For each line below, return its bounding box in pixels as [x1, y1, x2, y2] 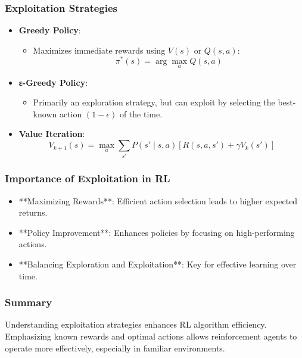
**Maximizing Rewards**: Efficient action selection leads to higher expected [18, 194, 298, 207]
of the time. [119, 107, 163, 120]
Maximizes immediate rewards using [33, 43, 166, 56]
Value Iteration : [18, 127, 85, 140]
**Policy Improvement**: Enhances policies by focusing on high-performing [18, 226, 295, 238]
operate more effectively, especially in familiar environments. [5, 341, 225, 354]
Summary [5, 295, 52, 310]
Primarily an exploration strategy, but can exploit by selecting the [33, 96, 275, 108]
